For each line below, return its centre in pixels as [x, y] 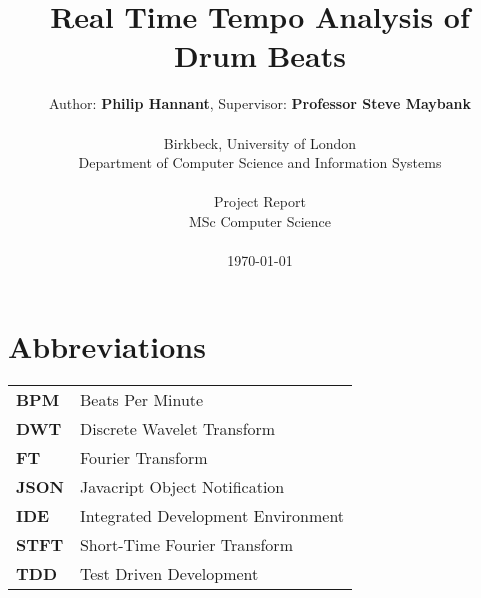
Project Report [260, 201]
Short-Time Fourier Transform [186, 544]
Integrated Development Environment [212, 515]
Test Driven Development [169, 573]
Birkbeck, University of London [260, 142]
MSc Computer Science [260, 220]
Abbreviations [107, 345]
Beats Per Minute [141, 399]
